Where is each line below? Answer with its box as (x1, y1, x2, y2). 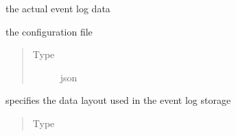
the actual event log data (5, 1, 110, 15)
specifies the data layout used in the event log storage (5, 93, 231, 107)
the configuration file (5, 24, 93, 38)
